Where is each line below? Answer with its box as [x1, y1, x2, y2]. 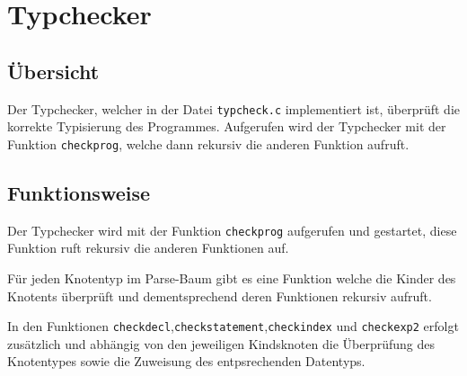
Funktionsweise [7, 178, 151, 206]
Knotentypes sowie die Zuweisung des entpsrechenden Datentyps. [7, 352, 366, 371]
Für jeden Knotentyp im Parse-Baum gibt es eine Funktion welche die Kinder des [7, 268, 456, 287]
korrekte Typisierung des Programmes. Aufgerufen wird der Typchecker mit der [7, 117, 446, 136]
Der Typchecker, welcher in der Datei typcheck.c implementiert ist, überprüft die [7, 99, 460, 118]
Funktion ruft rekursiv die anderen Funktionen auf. [7, 238, 289, 257]
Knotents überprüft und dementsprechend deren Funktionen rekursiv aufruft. [7, 286, 432, 305]
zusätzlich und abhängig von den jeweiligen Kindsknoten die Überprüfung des [7, 334, 435, 353]
